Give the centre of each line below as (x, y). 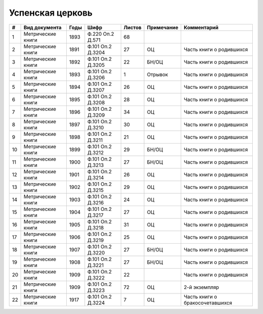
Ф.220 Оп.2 (101, 34)
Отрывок (157, 74)
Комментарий (201, 27)
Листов (132, 27)
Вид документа (43, 27)
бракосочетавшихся (208, 303)
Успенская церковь (51, 13)
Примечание (163, 27)
